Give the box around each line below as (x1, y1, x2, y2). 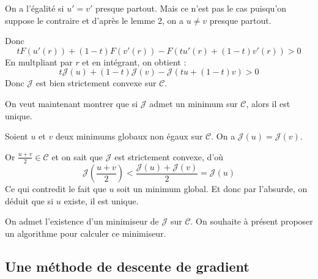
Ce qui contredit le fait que (5, 182, 106, 195)
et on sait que (51, 150, 103, 163)
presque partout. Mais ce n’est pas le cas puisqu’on (95, 2, 287, 14)
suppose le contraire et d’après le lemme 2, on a (5, 13, 183, 26)
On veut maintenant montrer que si (5, 97, 138, 110)
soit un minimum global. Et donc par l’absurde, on (117, 182, 308, 195)
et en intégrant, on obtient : (82, 55, 187, 68)
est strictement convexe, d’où (114, 150, 224, 163)
